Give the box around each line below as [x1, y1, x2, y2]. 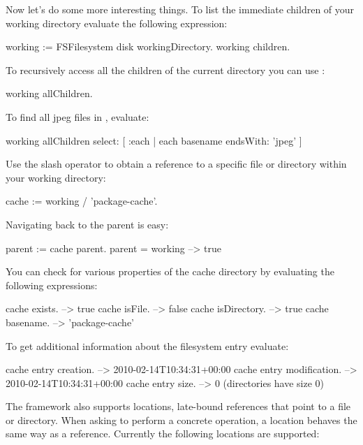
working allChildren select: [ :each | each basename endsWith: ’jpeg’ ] [6, 133, 302, 147]
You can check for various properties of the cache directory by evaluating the [6, 264, 334, 279]
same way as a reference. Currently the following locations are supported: [6, 426, 320, 441]
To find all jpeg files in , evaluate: [6, 109, 149, 124]
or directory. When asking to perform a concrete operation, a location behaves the [6, 412, 357, 427]
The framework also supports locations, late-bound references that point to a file [6, 399, 351, 414]
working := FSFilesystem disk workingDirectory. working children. [6, 39, 290, 54]
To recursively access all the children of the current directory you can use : [6, 62, 325, 77]
